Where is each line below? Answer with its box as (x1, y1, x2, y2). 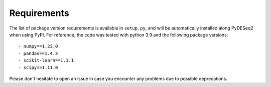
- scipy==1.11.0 (18, 64, 58, 70)
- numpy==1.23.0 (18, 43, 58, 49)
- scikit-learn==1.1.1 (18, 57, 74, 63)
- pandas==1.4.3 (18, 50, 58, 56)
